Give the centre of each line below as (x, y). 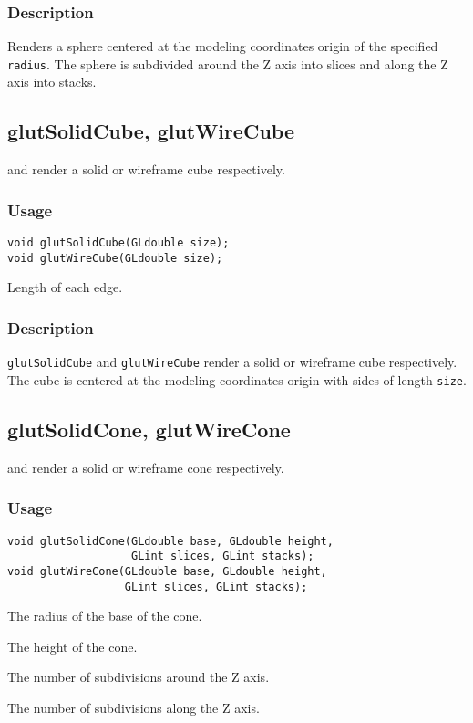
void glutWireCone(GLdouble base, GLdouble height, (167, 571)
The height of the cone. (72, 646)
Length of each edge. (65, 287)
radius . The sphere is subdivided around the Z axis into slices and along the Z (228, 63)
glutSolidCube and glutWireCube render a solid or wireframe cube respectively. (232, 362)
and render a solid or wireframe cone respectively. (146, 467)
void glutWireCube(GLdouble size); (115, 258)
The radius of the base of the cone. (105, 616)
